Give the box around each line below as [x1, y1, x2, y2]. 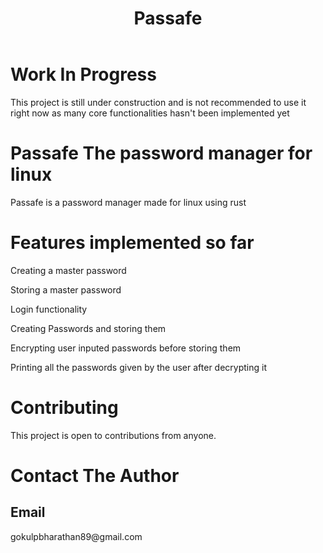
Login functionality [10, 303, 88, 315]
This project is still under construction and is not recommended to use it [10, 96, 307, 108]
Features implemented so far [10, 232, 255, 254]
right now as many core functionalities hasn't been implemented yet [10, 107, 290, 119]
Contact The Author [10, 464, 180, 487]
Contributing [10, 397, 119, 419]
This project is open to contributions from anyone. [10, 429, 217, 441]
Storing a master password [10, 283, 122, 296]
